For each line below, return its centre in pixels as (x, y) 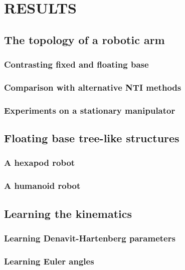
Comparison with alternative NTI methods (93, 87)
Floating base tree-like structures (92, 138)
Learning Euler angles (49, 261)
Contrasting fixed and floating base (76, 64)
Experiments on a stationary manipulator (90, 110)
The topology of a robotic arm (84, 39)
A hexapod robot (40, 163)
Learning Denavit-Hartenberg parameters (90, 238)
